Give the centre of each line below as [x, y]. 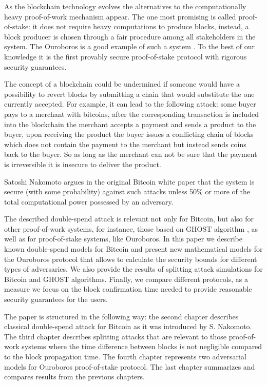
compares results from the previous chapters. [74, 377]
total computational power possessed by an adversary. [89, 201]
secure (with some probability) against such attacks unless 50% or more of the [127, 191]
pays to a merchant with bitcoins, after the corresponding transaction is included [132, 114]
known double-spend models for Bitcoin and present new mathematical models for [133, 249]
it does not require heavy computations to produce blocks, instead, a [141, 26]
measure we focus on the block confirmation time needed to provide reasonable [128, 289]
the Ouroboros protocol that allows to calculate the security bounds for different [131, 259]
